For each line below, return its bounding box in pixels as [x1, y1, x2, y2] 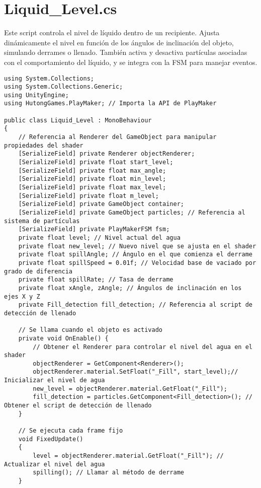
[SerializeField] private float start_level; [18, 159, 173, 166]
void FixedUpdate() [18, 435, 83, 443]
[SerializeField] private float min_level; [18, 175, 166, 183]
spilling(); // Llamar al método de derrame [33, 469, 184, 476]
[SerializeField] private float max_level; [18, 184, 166, 191]
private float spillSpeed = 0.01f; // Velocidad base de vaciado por [18, 259, 256, 266]
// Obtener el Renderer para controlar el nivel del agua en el [33, 343, 252, 351]
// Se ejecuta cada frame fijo [18, 427, 123, 435]
